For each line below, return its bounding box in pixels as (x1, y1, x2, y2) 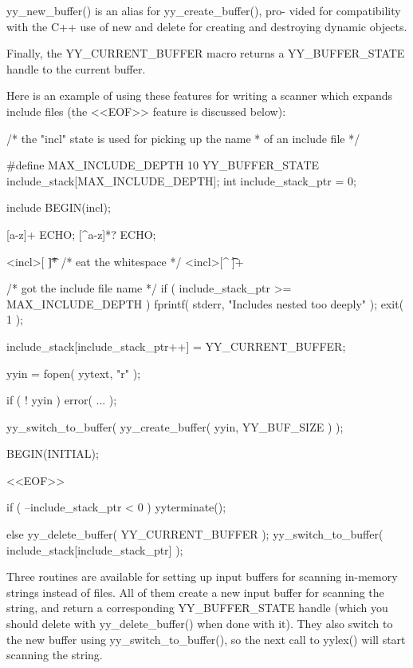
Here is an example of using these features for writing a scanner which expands (6, 87, 393, 104)
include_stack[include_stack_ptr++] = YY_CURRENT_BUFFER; (6, 337, 346, 354)
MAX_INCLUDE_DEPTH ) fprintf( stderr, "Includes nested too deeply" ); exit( (6, 295, 404, 312)
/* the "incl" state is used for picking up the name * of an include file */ (6, 129, 360, 146)
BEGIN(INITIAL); (6, 445, 99, 462)
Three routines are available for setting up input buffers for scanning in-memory (6, 568, 398, 585)
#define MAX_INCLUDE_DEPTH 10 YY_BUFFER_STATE (6, 157, 320, 173)
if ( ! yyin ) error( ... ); (6, 392, 117, 408)
